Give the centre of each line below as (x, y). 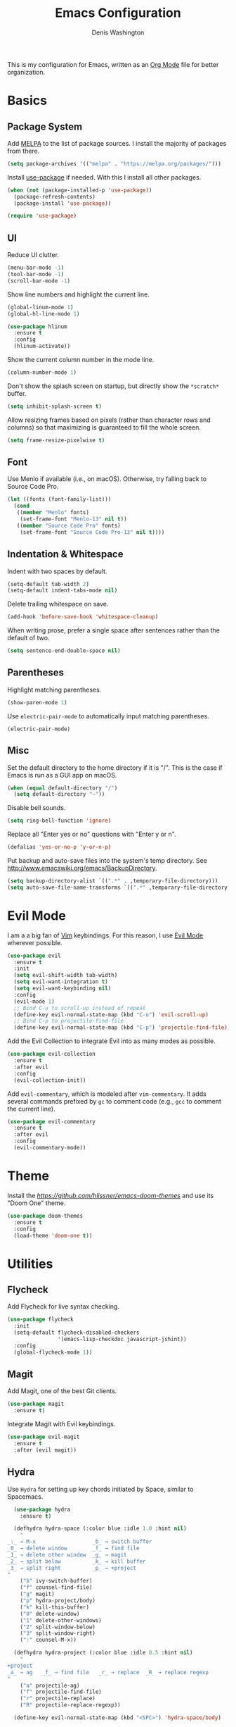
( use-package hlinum (38, 326)
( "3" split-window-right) (58, 1633)
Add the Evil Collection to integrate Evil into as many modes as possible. (111, 1041)
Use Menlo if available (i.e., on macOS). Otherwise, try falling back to (107, 479)
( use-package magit (36, 1404)
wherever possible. (35, 942)
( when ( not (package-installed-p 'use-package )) (80, 190)
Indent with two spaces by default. (57, 571)
